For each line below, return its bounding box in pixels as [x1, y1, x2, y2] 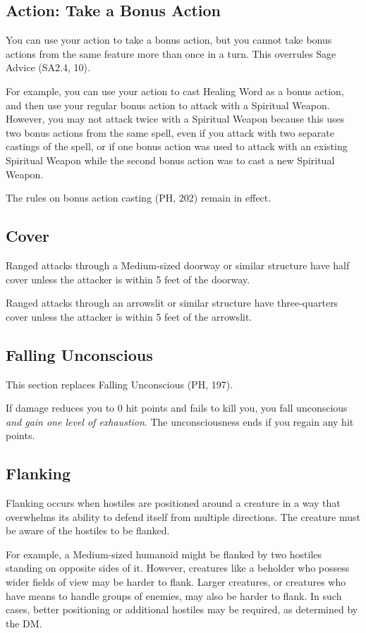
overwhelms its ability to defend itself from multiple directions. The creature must [6, 509, 361, 524]
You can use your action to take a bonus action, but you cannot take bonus [6, 32, 332, 47]
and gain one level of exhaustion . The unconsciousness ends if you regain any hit [6, 414, 354, 429]
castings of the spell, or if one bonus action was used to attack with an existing [6, 139, 348, 154]
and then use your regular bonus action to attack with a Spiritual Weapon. [6, 97, 330, 112]
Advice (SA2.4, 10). [6, 60, 90, 75]
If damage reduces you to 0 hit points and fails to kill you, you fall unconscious [6, 400, 348, 415]
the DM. [6, 615, 42, 630]
